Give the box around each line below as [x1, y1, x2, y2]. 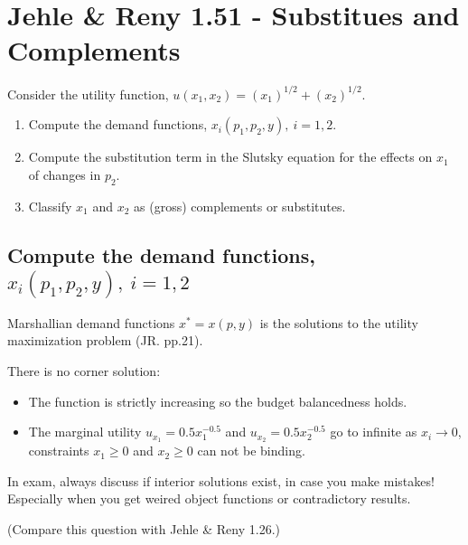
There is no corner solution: [7, 362, 161, 381]
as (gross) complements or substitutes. [134, 196, 346, 215]
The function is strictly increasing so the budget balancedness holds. [28, 391, 407, 410]
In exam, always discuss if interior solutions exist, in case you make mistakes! [7, 471, 435, 490]
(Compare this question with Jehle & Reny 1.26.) [7, 519, 280, 538]
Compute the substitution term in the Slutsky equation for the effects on [28, 147, 433, 166]
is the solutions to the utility [259, 313, 418, 332]
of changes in [28, 165, 101, 183]
